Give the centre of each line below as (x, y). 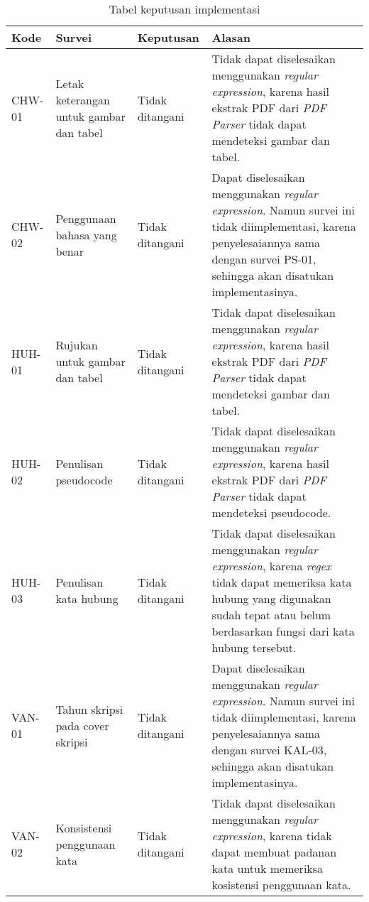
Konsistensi (84, 827)
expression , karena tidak (272, 836)
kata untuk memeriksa (268, 868)
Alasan (231, 37)
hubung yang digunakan (271, 598)
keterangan (83, 99)
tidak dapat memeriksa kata (282, 582)
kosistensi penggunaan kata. (281, 885)
